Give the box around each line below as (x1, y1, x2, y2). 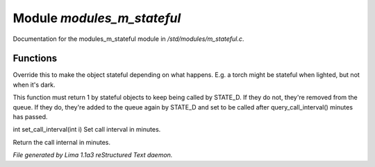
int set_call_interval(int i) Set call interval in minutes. (12, 125, 161, 134)
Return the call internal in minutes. (12, 138, 111, 146)
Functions (12, 53, 58, 64)
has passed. (12, 113, 48, 121)
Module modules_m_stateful (12, 10, 181, 26)
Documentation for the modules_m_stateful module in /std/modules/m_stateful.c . (12, 35, 244, 43)
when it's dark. (12, 80, 56, 89)
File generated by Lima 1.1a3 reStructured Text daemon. (12, 151, 173, 159)
